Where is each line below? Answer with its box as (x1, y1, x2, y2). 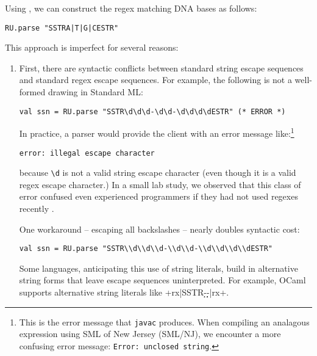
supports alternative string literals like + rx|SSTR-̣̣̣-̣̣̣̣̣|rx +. (19, 286, 229, 299)
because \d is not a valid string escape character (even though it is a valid (19, 166, 296, 179)
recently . (19, 202, 54, 215)
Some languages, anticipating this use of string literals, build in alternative (19, 261, 298, 274)
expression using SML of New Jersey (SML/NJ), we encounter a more (19, 327, 281, 340)
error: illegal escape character (19, 148, 155, 158)
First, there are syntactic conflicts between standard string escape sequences (19, 61, 304, 74)
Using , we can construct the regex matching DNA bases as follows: (5, 2, 257, 14)
